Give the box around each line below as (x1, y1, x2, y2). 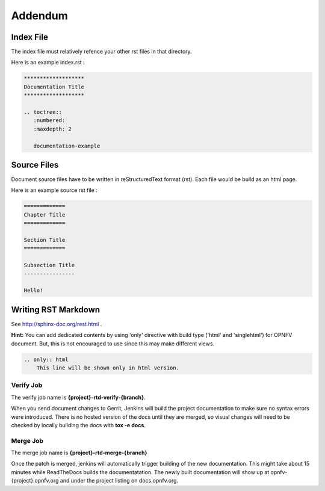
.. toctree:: (23, 109, 63, 116)
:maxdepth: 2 (33, 125, 72, 132)
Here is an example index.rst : (11, 59, 85, 66)
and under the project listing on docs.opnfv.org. (60, 477, 179, 484)
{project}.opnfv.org (11, 477, 59, 484)
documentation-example (33, 142, 101, 149)
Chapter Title (23, 211, 66, 218)
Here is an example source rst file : (11, 187, 97, 194)
